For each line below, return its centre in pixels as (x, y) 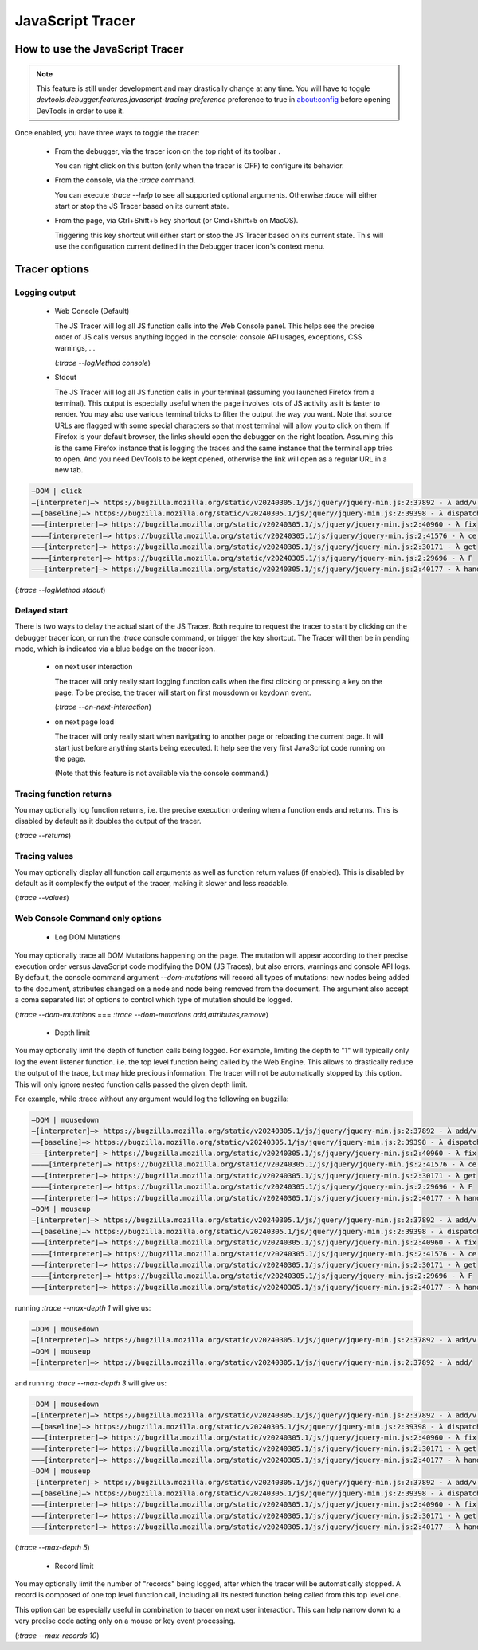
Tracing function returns (63, 794)
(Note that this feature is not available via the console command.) (161, 774)
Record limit (74, 1566)
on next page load (84, 722)
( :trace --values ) (42, 898)
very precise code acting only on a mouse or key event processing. (125, 1621)
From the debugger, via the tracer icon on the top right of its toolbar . (168, 151)
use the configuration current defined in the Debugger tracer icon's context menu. (190, 246)
